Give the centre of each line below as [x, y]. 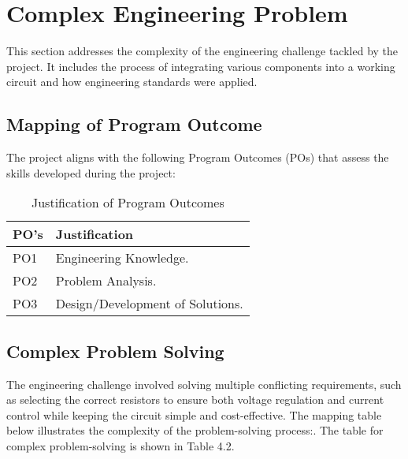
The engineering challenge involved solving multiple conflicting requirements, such [204, 384]
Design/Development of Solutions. [149, 304]
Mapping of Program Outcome [134, 124]
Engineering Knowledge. [122, 258]
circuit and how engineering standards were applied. [132, 82]
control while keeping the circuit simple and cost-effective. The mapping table [194, 414]
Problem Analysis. [106, 281]
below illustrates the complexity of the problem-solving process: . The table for [195, 430]
